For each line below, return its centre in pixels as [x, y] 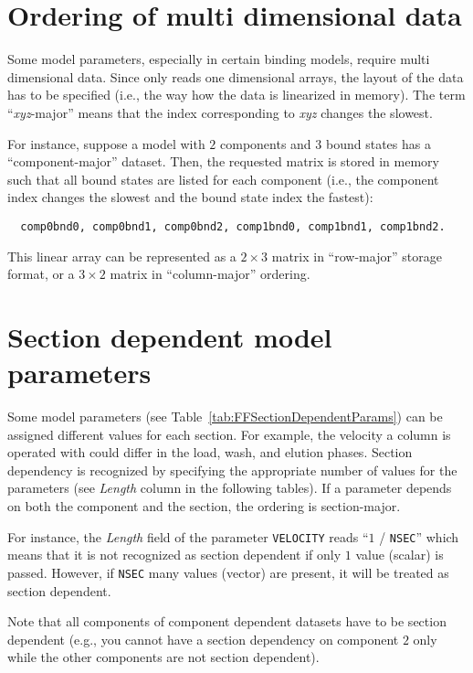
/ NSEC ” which [419, 536]
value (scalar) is [399, 555]
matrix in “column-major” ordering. [210, 274]
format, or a [41, 274]
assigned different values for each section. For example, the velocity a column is [229, 434]
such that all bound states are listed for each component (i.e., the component [223, 179]
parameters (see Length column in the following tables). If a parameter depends [230, 488]
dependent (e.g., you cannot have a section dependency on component [203, 639]
